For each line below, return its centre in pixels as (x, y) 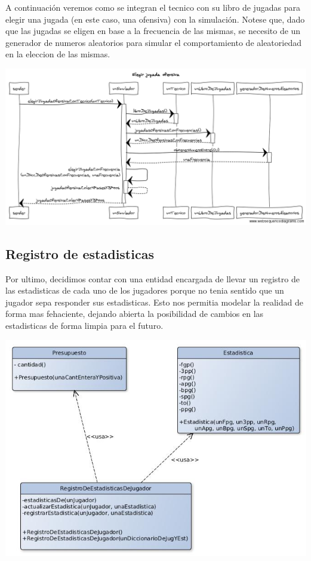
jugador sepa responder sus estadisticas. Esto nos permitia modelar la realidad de (154, 302)
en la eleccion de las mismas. (58, 54)
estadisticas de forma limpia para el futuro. (84, 325)
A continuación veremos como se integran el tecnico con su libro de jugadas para (153, 7)
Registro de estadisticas (80, 253)
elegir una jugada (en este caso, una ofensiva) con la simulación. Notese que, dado (155, 19)
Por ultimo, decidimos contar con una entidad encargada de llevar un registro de (153, 278)
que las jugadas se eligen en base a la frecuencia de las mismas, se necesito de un (153, 31)
